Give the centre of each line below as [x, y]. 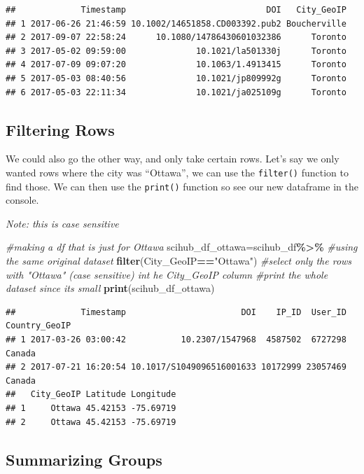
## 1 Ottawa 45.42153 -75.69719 [91, 408]
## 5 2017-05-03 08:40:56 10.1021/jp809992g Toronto [176, 78]
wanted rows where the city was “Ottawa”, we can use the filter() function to [177, 172]
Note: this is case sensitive [62, 223]
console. [22, 200]
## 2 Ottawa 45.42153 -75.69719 [91, 422]
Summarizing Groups [84, 459]
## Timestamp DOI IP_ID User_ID [176, 312]
